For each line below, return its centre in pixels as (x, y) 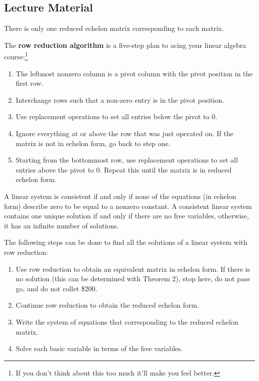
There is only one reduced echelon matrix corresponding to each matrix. (114, 28)
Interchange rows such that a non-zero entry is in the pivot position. (120, 99)
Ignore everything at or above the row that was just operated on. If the (125, 133)
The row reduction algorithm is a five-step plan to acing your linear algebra (125, 45)
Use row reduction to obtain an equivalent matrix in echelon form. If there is (133, 269)
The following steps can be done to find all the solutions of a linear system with (126, 242)
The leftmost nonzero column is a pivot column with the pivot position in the (134, 73)
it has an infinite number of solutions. (62, 225)
